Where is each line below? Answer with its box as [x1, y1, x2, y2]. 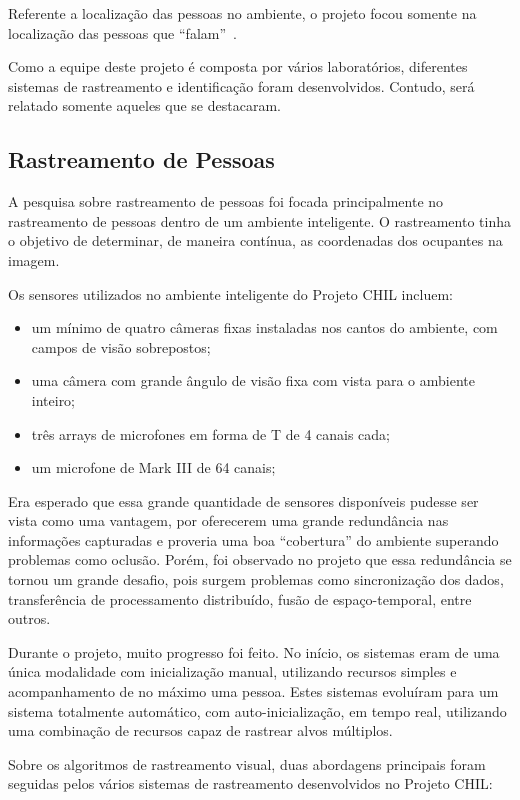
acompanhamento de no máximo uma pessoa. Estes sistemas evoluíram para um [8, 681, 499, 702]
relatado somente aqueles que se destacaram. [8, 95, 281, 116]
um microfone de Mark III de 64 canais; [31, 457, 276, 478]
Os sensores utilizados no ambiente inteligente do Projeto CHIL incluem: [8, 283, 453, 304]
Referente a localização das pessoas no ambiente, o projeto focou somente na [8, 3, 477, 23]
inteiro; [31, 389, 76, 410]
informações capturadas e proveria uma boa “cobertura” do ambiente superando [8, 529, 499, 550]
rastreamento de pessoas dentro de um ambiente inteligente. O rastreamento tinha [8, 210, 511, 231]
